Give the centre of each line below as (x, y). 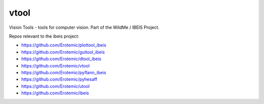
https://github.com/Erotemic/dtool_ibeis (61, 59)
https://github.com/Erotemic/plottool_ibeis (64, 45)
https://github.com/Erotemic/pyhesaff (59, 79)
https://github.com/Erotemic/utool (55, 86)
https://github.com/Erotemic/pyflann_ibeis (64, 72)
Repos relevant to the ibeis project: (44, 36)
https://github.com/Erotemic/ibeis (55, 93)
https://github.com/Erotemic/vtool (55, 65)
